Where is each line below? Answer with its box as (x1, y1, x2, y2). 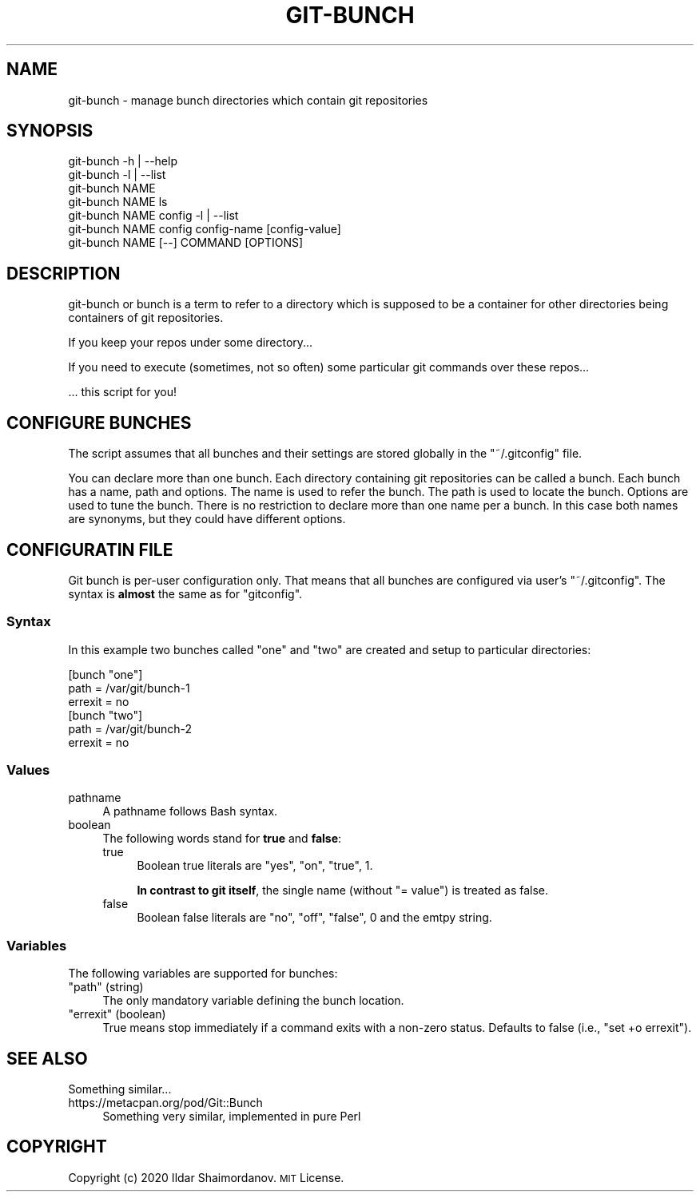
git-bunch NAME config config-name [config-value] (68, 222, 341, 236)
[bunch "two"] (68, 708, 143, 722)
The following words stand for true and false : (102, 831, 342, 846)
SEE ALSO (6, 1048, 88, 1069)
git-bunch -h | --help (68, 154, 177, 169)
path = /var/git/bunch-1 (68, 680, 190, 695)
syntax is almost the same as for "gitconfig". (68, 586, 303, 601)
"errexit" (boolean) (68, 1007, 166, 1021)
